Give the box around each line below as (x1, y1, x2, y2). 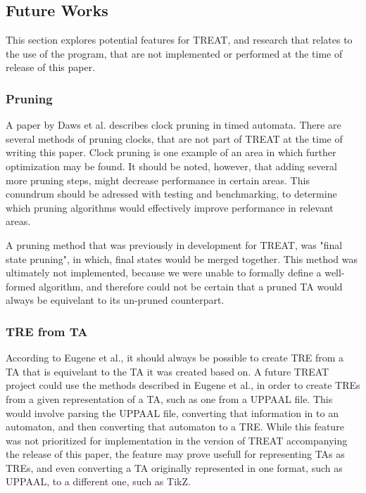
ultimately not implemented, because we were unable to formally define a (6, 265, 322, 280)
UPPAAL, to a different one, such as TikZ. (6, 474, 191, 489)
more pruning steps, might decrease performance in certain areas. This (6, 172, 310, 187)
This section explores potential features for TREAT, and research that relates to (6, 32, 353, 47)
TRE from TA (6, 322, 88, 340)
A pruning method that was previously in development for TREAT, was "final (6, 237, 343, 252)
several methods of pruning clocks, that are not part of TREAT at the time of (6, 131, 343, 146)
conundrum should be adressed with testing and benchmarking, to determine (6, 186, 337, 201)
